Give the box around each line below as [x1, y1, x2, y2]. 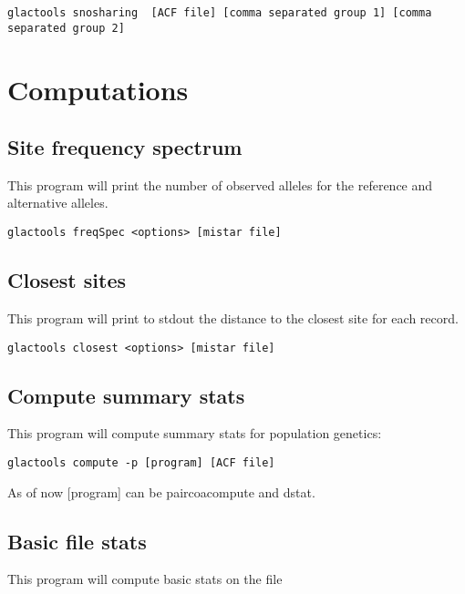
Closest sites [7, 266, 127, 294]
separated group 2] [7, 21, 125, 35]
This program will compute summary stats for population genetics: [7, 424, 382, 443]
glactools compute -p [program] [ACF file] [7, 456, 275, 469]
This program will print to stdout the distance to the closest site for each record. [7, 308, 459, 327]
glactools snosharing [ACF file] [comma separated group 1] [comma [7, 6, 432, 19]
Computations [7, 70, 189, 108]
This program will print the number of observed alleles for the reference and [7, 175, 433, 194]
